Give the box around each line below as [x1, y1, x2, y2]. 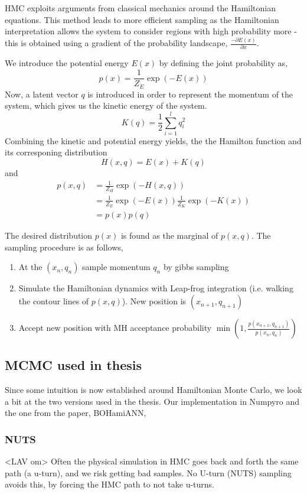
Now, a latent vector [5, 87, 79, 100]
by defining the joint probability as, [159, 57, 288, 69]
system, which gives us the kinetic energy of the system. [5, 99, 207, 112]
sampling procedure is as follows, [5, 240, 123, 253]
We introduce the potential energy [5, 57, 129, 69]
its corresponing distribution [5, 146, 107, 158]
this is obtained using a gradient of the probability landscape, [5, 37, 228, 49]
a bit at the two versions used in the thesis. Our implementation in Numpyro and [5, 395, 300, 407]
